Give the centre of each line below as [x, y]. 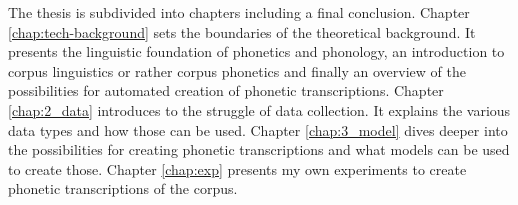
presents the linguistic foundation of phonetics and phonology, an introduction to [256, 51]
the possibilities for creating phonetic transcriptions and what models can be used [259, 149]
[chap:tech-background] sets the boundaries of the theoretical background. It [242, 31]
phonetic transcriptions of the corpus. [123, 188]
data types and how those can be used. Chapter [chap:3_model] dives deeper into [258, 129]
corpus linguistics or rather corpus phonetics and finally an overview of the [237, 70]
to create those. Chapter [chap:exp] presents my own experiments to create [237, 168]
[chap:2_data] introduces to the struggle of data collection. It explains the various [259, 109]
